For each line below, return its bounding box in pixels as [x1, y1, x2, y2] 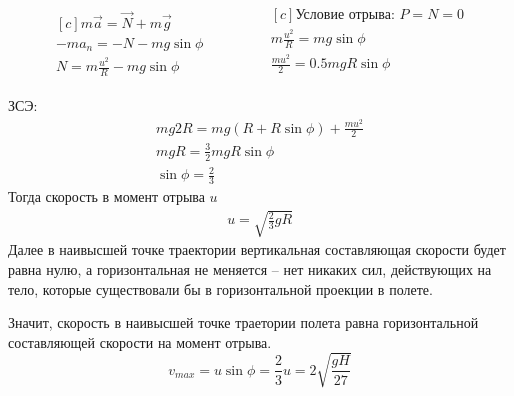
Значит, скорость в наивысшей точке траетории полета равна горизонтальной [8, 312, 479, 333]
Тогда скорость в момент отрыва [8, 186, 205, 207]
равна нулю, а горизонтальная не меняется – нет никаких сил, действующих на [8, 258, 492, 279]
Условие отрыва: [295, 8, 395, 23]
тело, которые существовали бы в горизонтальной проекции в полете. [8, 278, 433, 299]
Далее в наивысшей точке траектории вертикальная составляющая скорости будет [8, 239, 506, 260]
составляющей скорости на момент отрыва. [8, 331, 272, 352]
